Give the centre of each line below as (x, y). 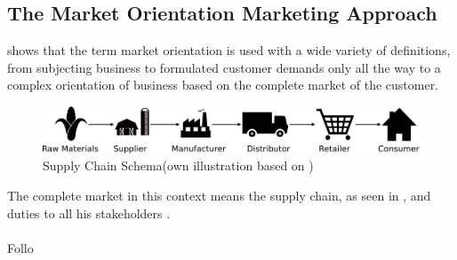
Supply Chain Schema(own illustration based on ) (178, 165)
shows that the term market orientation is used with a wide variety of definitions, (229, 50)
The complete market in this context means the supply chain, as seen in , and (219, 195)
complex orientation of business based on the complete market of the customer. (223, 85)
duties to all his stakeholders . (89, 213)
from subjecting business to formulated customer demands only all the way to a (224, 67)
